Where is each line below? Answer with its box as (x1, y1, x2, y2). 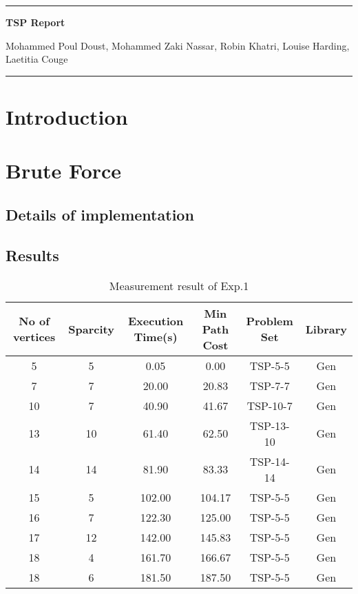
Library (305, 320, 347, 337)
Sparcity (68, 320, 114, 337)
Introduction (6, 102, 128, 130)
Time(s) (134, 329, 178, 345)
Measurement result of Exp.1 (109, 277, 249, 294)
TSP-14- (249, 453, 290, 469)
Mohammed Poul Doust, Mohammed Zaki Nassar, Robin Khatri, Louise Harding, (6, 38, 350, 52)
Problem (246, 313, 293, 329)
